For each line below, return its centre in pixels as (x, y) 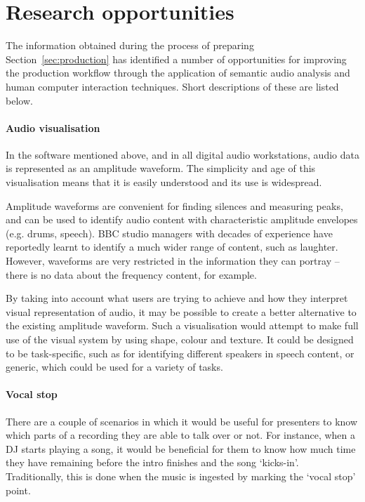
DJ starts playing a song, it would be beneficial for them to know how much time (181, 448)
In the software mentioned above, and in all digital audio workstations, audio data (182, 154)
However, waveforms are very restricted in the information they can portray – (173, 261)
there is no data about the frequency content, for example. (131, 274)
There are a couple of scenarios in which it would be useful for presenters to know (182, 421)
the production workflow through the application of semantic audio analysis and (178, 73)
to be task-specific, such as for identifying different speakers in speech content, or (180, 353)
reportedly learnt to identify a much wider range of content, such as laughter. (172, 247)
